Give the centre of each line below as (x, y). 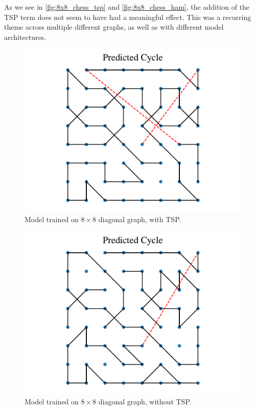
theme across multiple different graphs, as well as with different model (114, 27)
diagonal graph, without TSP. (145, 402)
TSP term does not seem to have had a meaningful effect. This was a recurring (128, 17)
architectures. (25, 37)
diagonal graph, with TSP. (140, 219)
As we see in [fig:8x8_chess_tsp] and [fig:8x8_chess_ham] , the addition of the (127, 7)
